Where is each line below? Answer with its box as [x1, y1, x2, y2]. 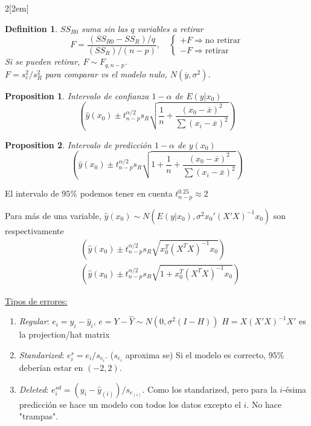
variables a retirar [137, 22, 204, 34]
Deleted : [19, 382, 49, 395]
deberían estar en [19, 361, 83, 374]
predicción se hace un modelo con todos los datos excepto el [19, 398, 241, 410]
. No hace [246, 398, 282, 410]
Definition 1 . [5, 22, 58, 34]
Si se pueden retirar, [5, 55, 80, 68]
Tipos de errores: [5, 294, 68, 307]
